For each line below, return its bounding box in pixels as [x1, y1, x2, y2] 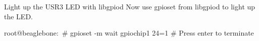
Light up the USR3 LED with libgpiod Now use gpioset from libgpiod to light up [4, 1, 255, 11]
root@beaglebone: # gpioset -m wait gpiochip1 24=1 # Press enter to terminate [4, 28, 254, 38]
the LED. [4, 11, 33, 21]
